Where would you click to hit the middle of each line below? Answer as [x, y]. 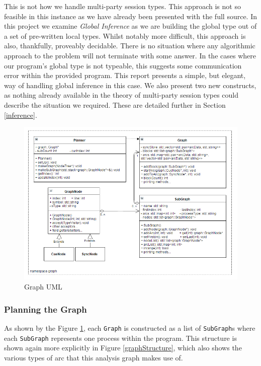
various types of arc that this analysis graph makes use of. [94, 357]
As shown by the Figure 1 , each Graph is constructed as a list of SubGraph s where [130, 327]
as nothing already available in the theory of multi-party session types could [121, 95]
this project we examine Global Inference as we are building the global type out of [130, 26]
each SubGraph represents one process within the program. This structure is [120, 338]
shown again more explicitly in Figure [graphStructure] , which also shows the [123, 348]
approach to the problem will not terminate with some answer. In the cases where [130, 55]
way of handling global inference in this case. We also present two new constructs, [130, 85]
